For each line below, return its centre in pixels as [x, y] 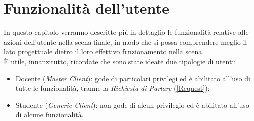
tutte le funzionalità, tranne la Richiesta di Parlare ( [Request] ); [113, 88]
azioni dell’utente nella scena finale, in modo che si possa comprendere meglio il [126, 42]
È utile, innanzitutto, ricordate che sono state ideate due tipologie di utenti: [120, 61]
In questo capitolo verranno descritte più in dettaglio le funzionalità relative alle [126, 32]
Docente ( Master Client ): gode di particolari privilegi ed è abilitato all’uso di [133, 78]
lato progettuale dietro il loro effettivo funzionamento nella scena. [104, 52]
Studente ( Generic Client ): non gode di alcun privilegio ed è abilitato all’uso [132, 104]
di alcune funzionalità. [50, 114]
